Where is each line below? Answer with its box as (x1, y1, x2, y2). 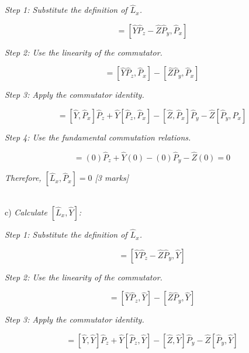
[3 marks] (95, 172, 129, 184)
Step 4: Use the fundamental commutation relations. (5, 131, 191, 143)
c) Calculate (5, 205, 47, 218)
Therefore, (5, 172, 41, 184)
